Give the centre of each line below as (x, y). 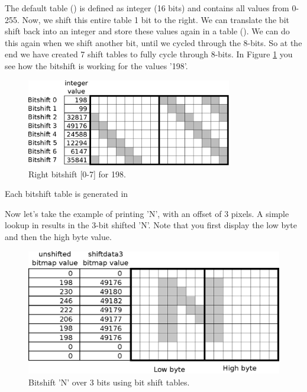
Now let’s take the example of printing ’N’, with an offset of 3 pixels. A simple (147, 213)
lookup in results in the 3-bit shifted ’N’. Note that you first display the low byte (151, 225)
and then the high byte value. (58, 236)
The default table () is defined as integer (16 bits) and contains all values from (147, 8)
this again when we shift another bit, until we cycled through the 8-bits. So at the (153, 42)
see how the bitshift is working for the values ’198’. (96, 65)
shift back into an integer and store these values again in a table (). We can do (147, 31)
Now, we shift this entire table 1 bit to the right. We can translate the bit (156, 19)
